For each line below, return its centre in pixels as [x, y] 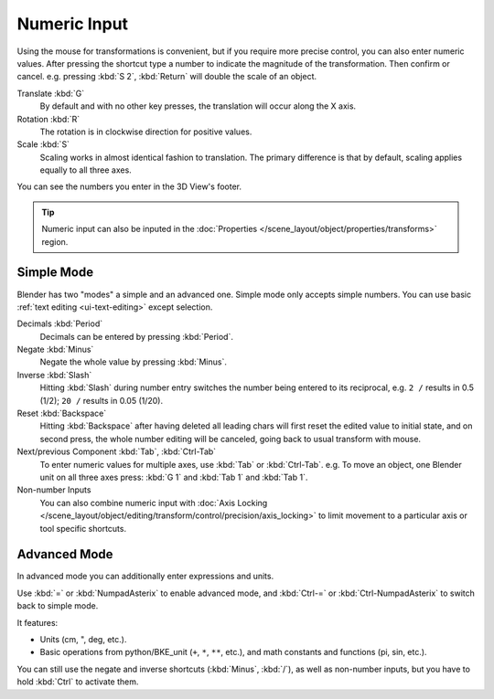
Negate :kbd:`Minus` [55, 349]
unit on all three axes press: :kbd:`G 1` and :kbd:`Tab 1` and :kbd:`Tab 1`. [174, 477]
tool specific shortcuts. [83, 528]
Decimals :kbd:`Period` [60, 323]
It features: [38, 622]
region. [55, 241]
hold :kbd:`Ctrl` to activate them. [78, 682]
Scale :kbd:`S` [43, 144]
